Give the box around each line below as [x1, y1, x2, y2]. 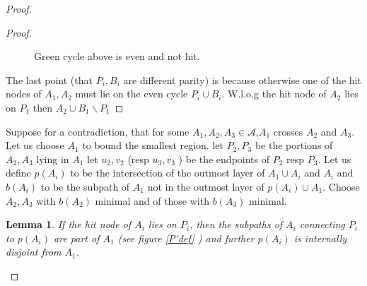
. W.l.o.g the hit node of [221, 86, 327, 101]
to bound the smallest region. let [82, 138, 223, 153]
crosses [273, 124, 303, 138]
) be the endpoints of [178, 151, 270, 166]
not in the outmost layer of [147, 179, 264, 193]
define [6, 165, 31, 180]
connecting [299, 217, 345, 232]
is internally [293, 230, 347, 245]
